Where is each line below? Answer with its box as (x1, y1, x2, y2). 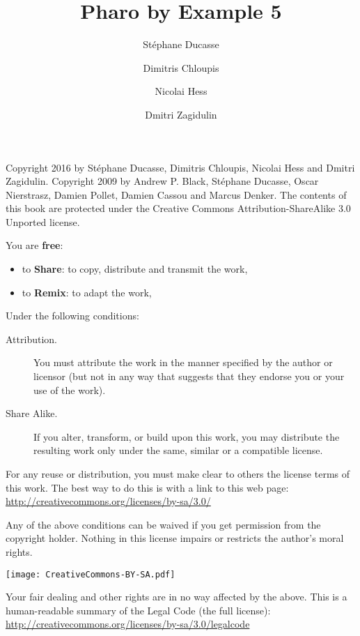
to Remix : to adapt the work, (22, 285, 152, 299)
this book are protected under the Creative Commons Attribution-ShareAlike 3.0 (6, 201, 351, 215)
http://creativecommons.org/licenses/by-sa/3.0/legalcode (6, 616, 250, 631)
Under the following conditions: (6, 308, 139, 323)
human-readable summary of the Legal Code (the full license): (6, 603, 271, 617)
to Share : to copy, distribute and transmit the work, (22, 262, 248, 276)
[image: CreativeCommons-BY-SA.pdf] (6, 569, 175, 580)
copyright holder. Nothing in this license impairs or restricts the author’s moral (6, 531, 344, 545)
